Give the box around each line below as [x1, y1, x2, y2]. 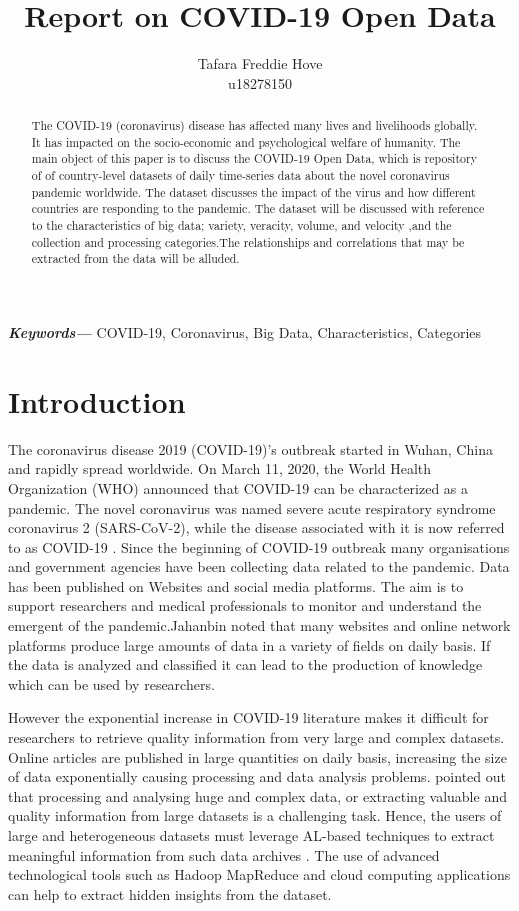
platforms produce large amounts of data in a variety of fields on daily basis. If [8, 634, 491, 655]
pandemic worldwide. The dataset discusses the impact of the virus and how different [31, 183, 476, 200]
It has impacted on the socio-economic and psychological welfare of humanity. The [31, 133, 461, 150]
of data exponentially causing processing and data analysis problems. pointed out [8, 766, 506, 787]
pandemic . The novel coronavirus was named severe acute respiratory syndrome [8, 497, 496, 518]
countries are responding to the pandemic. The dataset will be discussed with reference [31, 200, 485, 217]
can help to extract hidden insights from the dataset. [8, 883, 332, 904]
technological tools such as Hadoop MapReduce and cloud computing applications [8, 864, 511, 885]
